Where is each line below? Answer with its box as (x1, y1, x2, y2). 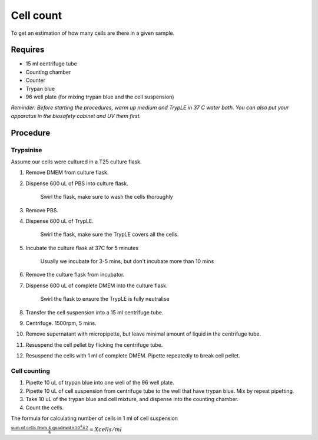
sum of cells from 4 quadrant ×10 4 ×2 (11, 424, 88, 431)
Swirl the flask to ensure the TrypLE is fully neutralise (40, 295, 170, 303)
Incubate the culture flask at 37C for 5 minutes (25, 244, 138, 251)
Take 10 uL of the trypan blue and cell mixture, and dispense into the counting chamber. (25, 396, 238, 403)
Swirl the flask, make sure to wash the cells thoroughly (40, 193, 173, 201)
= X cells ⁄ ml (89, 426, 122, 433)
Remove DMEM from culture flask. (25, 169, 109, 176)
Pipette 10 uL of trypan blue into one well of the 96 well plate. (25, 379, 174, 386)
